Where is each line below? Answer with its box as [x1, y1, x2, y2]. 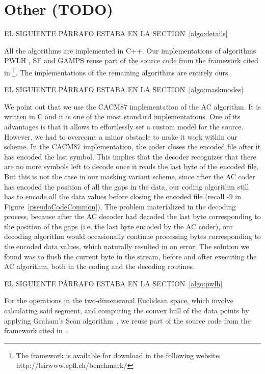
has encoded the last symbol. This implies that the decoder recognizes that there [4, 151, 256, 162]
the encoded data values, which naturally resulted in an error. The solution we [4, 241, 249, 252]
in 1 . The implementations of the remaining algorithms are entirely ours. [4, 65, 230, 77]
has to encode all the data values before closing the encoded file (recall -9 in [4, 191, 241, 202]
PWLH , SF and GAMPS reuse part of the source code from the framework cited [4, 55, 258, 66]
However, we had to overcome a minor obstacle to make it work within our [4, 131, 237, 142]
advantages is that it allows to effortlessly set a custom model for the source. [4, 121, 244, 131]
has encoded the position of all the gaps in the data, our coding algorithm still [4, 181, 249, 192]
